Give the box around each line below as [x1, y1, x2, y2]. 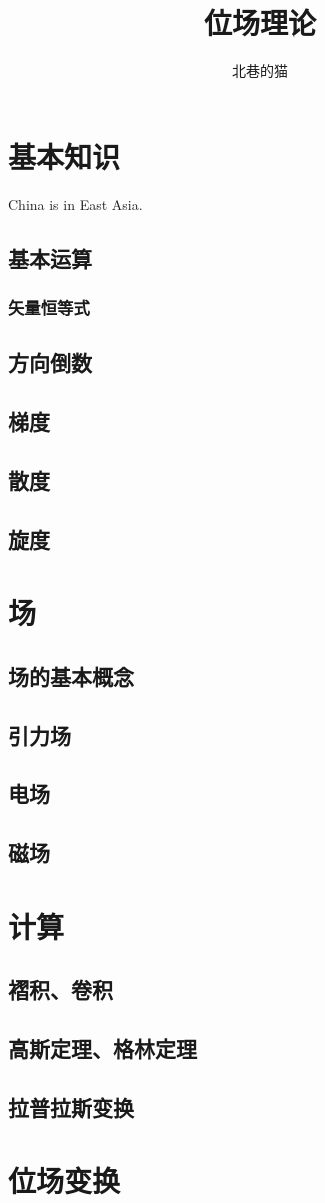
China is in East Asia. [8, 193, 143, 214]
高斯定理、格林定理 [8, 1033, 197, 1064]
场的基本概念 [8, 660, 134, 691]
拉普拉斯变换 [8, 1091, 134, 1122]
